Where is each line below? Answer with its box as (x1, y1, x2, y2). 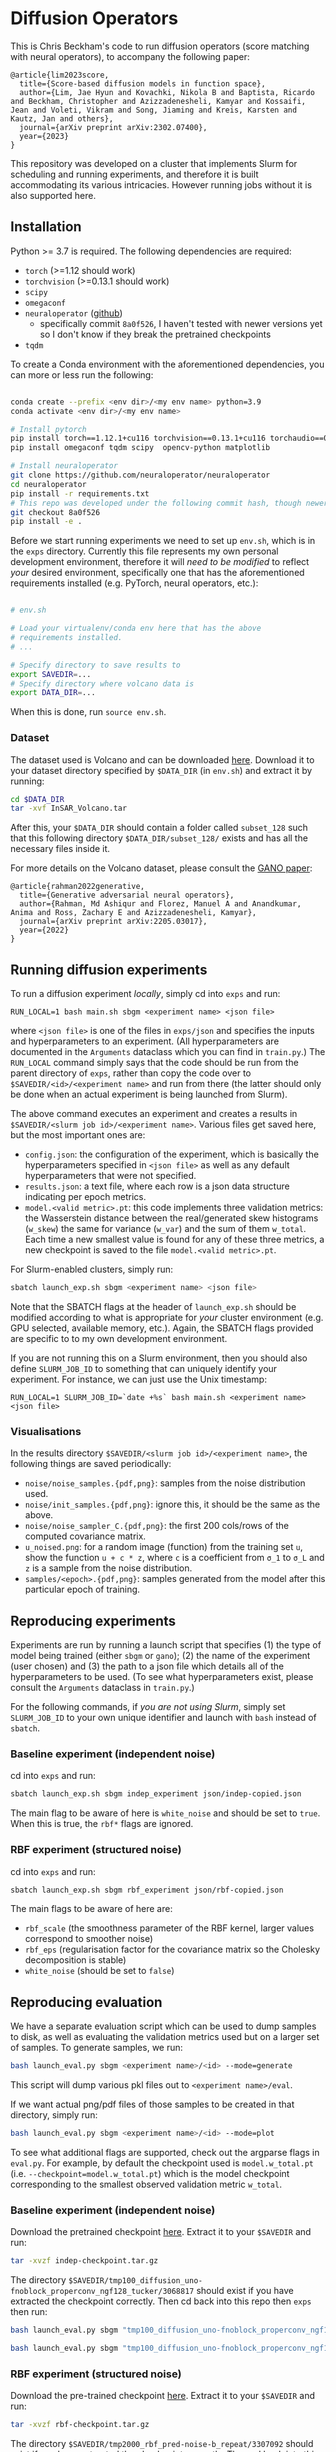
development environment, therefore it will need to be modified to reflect (10, 556, 310, 568)
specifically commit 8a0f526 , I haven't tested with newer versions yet (39, 317, 323, 329)
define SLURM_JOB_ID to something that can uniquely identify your (10, 1362, 278, 1374)
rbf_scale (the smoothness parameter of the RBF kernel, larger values (24, 1922, 315, 1934)
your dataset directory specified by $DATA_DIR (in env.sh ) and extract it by (10, 764, 313, 776)
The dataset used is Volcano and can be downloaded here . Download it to (10, 753, 315, 766)
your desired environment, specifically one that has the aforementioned (10, 567, 305, 579)
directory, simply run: (10, 2109, 98, 2121)
